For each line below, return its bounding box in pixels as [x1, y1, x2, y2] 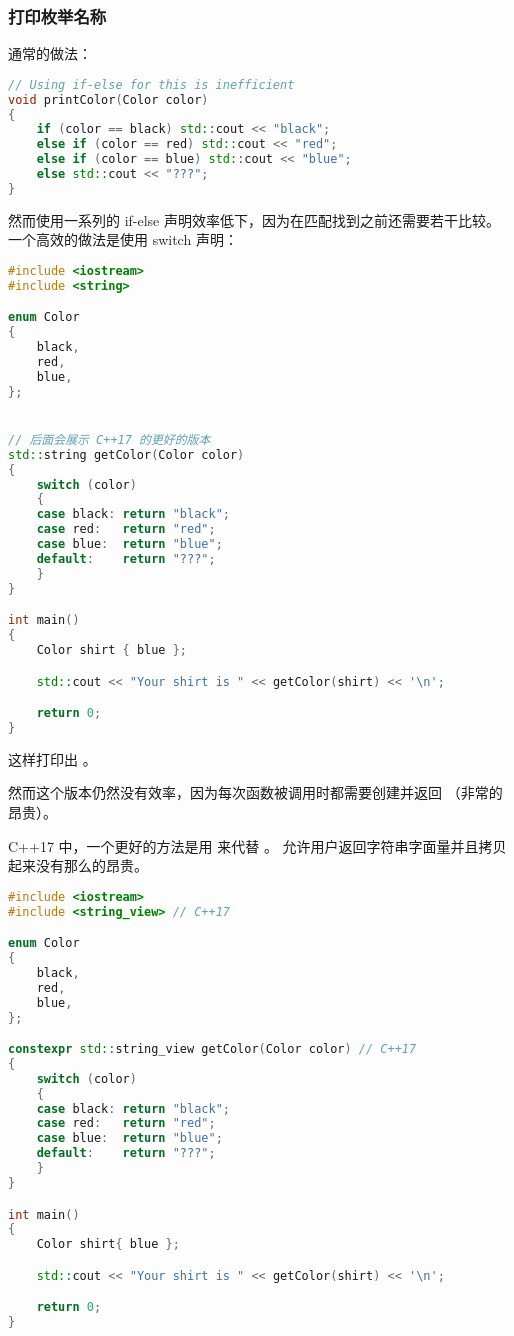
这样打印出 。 [8, 748, 97, 769]
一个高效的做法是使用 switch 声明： [8, 229, 238, 250]
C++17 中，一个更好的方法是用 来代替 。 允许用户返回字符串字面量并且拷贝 [8, 835, 507, 856]
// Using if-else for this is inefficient [8, 77, 295, 92]
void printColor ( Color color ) [8, 92, 209, 107]
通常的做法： [8, 43, 92, 64]
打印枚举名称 [8, 3, 107, 28]
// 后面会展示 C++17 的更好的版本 [8, 432, 211, 447]
